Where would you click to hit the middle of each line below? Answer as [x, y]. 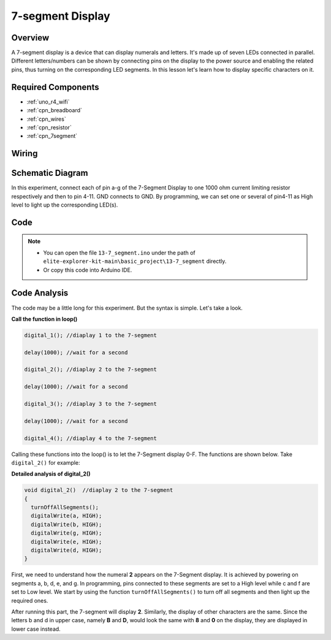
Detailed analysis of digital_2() [51, 474]
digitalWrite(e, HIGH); [67, 542]
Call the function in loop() [44, 319]
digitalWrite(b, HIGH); [67, 524]
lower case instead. [36, 629]
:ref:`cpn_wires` [47, 119]
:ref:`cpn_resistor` [49, 127]
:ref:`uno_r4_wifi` [48, 102]
